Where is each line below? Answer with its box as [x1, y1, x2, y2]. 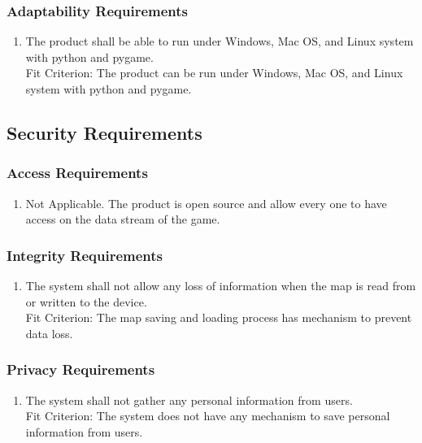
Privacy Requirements [7, 359, 155, 380]
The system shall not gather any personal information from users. [25, 391, 353, 408]
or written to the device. [25, 293, 147, 310]
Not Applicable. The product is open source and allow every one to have [25, 194, 387, 211]
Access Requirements [7, 163, 148, 183]
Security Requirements [7, 119, 202, 145]
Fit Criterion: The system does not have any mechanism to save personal [25, 407, 390, 424]
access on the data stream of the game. [25, 211, 220, 228]
